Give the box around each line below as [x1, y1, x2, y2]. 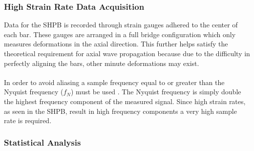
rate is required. [4, 115, 52, 126]
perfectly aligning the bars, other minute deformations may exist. [4, 58, 199, 68]
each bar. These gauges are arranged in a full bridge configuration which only [4, 29, 236, 39]
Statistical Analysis [4, 136, 81, 148]
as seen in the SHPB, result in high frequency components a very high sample [4, 106, 237, 116]
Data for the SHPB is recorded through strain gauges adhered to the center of [4, 20, 238, 30]
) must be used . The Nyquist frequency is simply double [71, 86, 241, 97]
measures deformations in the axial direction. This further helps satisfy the [4, 39, 228, 49]
